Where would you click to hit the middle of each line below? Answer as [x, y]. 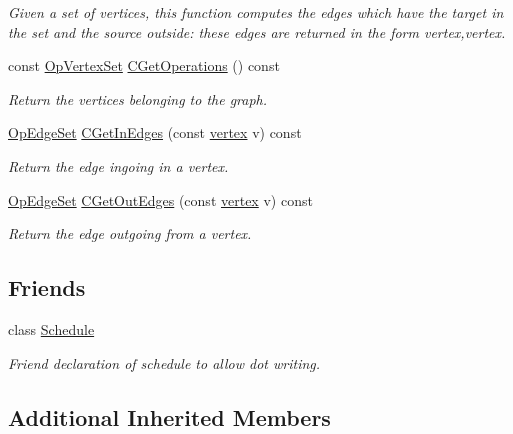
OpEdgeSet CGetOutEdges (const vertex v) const [160, 199]
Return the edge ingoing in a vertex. [118, 165]
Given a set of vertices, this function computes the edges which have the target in [256, 12]
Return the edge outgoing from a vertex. [130, 233]
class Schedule [51, 328]
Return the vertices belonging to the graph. [138, 98]
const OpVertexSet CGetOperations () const [144, 65]
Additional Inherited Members [169, 416]
